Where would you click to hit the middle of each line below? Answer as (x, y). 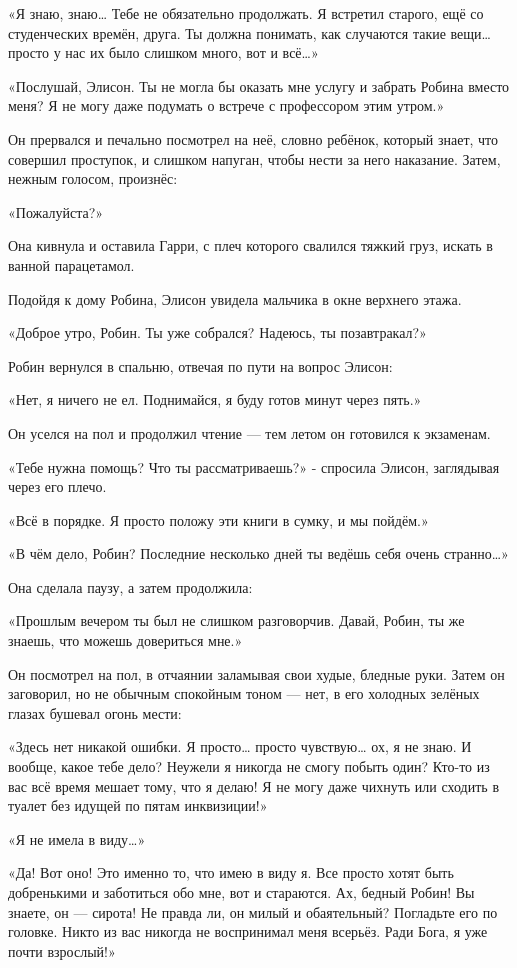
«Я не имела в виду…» (77, 838)
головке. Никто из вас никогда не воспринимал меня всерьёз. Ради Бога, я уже (248, 931)
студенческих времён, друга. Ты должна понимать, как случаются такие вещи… (249, 32)
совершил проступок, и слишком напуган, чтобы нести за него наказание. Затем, (254, 158)
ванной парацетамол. (71, 264)
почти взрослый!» (62, 950)
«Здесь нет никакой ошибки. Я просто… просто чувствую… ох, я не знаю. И (240, 746)
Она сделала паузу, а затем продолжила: (130, 586)
